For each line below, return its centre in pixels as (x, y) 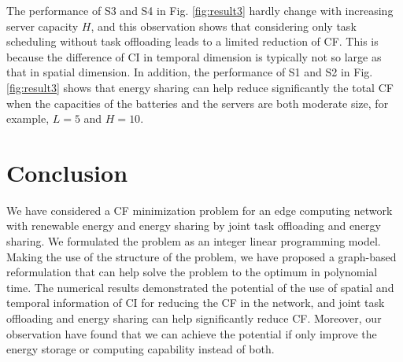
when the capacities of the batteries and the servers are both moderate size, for (198, 103)
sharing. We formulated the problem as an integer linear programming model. (194, 241)
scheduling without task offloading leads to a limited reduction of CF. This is (192, 41)
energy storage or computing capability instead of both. (140, 349)
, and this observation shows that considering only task (224, 26)
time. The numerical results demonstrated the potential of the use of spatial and (200, 287)
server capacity (43, 26)
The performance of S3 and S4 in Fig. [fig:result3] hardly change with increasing (200, 10)
